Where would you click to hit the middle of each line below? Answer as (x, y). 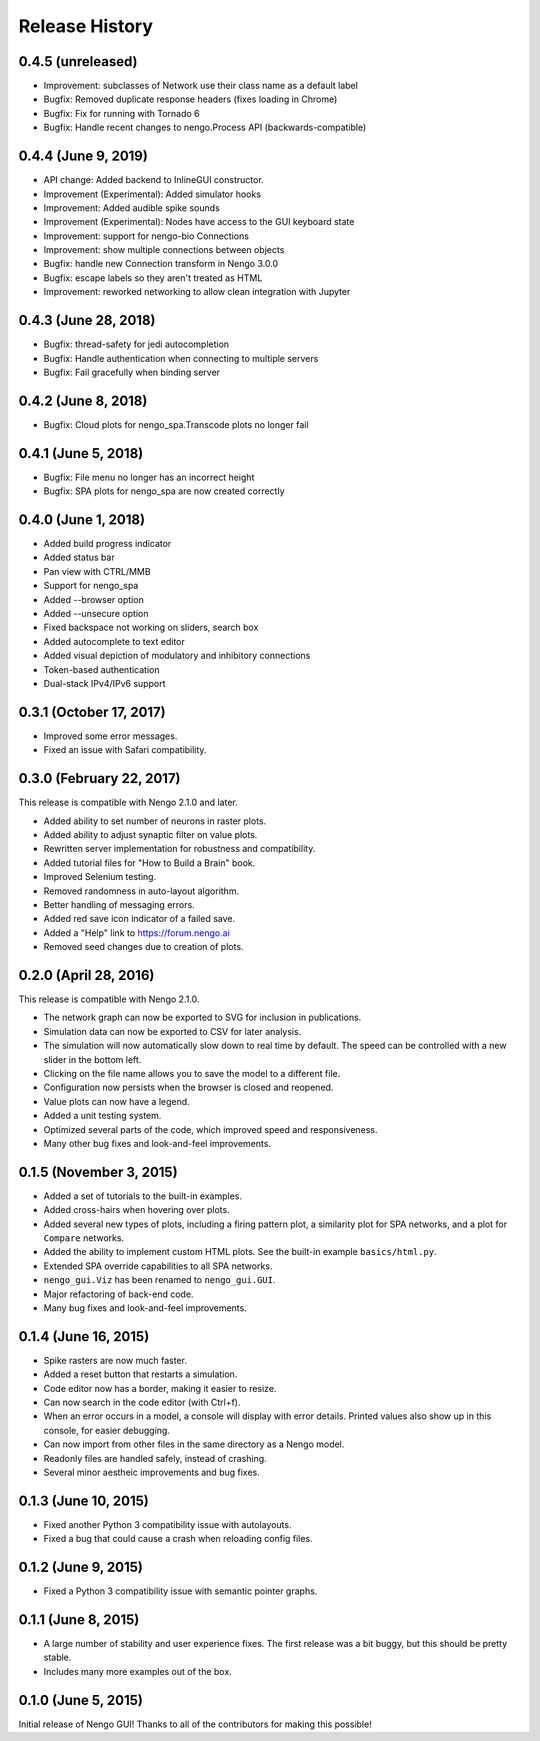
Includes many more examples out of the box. (137, 1671)
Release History (86, 26)
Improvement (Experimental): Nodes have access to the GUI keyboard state (199, 222)
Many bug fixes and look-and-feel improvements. (145, 1307)
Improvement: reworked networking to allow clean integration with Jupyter (197, 292)
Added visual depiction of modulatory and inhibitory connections (177, 656)
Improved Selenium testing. (100, 877)
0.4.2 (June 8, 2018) (83, 400)
